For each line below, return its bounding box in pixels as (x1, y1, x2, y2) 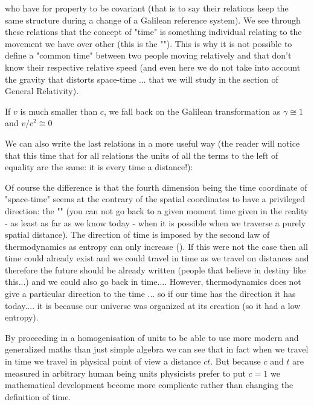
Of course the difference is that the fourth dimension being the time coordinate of (5, 180, 307, 193)
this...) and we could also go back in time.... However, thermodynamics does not (5, 275, 301, 288)
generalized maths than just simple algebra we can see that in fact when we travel (5, 343, 309, 356)
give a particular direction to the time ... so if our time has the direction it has (5, 287, 296, 300)
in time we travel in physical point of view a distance (5, 355, 201, 368)
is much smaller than (20, 104, 98, 117)
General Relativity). (5, 85, 79, 97)
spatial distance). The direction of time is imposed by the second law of (5, 228, 270, 241)
